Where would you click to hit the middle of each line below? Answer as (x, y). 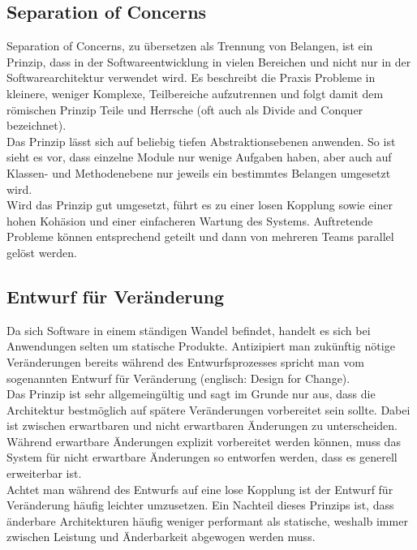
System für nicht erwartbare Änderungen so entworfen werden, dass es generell (202, 457)
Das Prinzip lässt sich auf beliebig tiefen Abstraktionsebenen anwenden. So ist (201, 141)
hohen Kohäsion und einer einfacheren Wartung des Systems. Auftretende (190, 220)
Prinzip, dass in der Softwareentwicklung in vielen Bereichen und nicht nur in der (209, 61)
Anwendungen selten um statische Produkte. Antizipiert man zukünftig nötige (201, 346)
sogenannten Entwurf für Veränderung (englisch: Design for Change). (178, 378)
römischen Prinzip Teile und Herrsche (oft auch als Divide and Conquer (185, 109)
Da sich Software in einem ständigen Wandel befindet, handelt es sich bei (189, 330)
